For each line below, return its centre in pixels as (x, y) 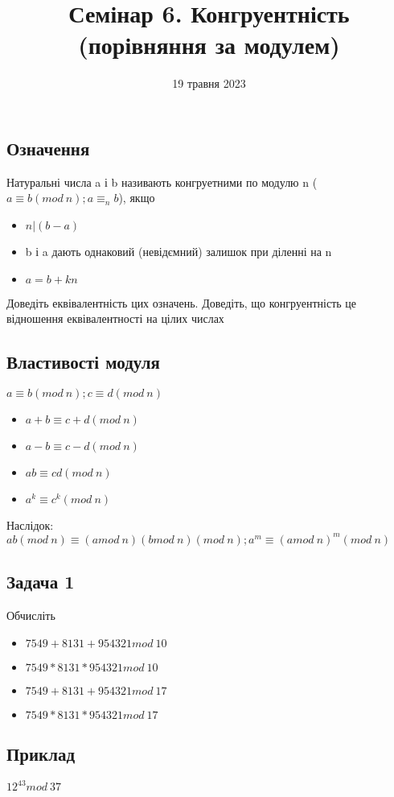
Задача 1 (41, 582)
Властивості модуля (83, 362)
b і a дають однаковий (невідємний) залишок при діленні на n (179, 251)
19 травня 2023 (209, 83)
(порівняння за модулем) (209, 45)
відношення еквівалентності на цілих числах (115, 318)
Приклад (41, 754)
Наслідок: (30, 524)
